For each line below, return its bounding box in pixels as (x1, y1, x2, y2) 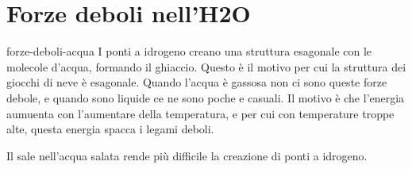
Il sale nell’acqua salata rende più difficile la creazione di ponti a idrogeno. (6, 147, 368, 163)
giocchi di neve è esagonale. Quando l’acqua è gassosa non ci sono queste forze (6, 74, 387, 90)
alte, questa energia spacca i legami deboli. (6, 121, 214, 137)
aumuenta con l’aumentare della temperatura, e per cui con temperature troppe (6, 105, 395, 121)
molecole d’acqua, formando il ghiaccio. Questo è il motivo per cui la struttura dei (6, 58, 406, 75)
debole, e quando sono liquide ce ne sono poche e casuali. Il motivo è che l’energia (6, 89, 405, 106)
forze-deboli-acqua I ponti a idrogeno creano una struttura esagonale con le (6, 43, 372, 60)
